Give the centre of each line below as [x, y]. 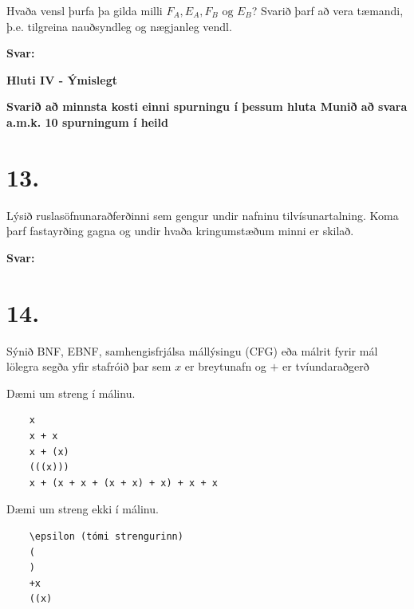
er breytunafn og [225, 366]
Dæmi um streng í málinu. [71, 393]
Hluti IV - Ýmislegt [62, 79]
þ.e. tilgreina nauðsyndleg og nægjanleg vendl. [119, 26]
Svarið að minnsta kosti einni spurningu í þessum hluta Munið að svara [207, 106]
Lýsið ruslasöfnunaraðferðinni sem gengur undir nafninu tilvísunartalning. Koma [203, 215]
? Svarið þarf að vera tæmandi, [327, 10]
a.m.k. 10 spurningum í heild [87, 122]
